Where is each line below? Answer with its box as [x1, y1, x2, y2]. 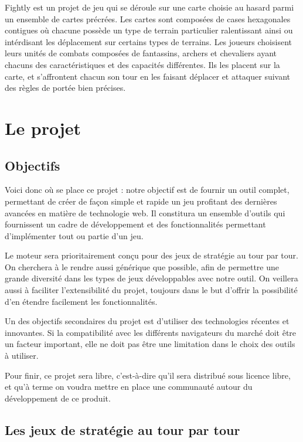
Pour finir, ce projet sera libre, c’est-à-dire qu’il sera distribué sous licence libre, [5, 369, 291, 381]
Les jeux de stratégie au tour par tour [5, 420, 240, 438]
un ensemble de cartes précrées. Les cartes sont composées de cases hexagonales [5, 12, 291, 25]
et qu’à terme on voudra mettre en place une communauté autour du [5, 380, 253, 393]
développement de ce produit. [5, 392, 111, 404]
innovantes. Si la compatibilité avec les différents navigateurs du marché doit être [5, 326, 297, 338]
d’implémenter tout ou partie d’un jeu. [5, 229, 144, 242]
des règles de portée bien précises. [5, 81, 126, 94]
